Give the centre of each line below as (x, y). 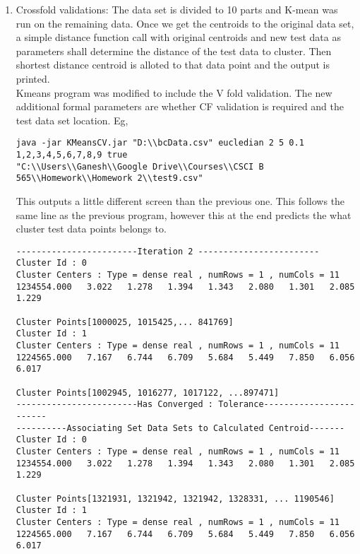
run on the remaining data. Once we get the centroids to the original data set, (185, 23)
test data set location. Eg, (72, 120)
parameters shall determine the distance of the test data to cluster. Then (174, 51)
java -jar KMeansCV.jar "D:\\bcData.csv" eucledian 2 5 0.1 (160, 143)
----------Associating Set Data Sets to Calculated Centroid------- (180, 428)
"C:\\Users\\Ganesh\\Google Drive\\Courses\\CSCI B (140, 166)
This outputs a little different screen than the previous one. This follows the (180, 200)
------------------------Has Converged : (114, 405)
